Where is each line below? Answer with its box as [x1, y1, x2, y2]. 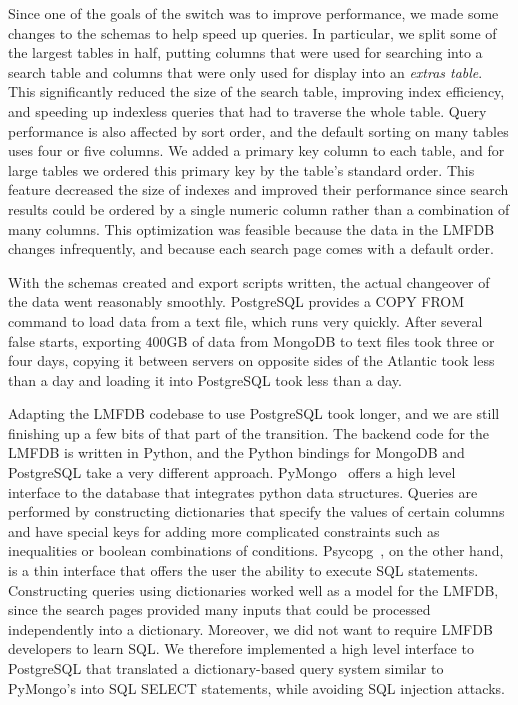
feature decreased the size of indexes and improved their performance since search [8, 179, 509, 200]
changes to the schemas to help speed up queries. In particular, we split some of [8, 22, 497, 43]
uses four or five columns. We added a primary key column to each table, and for [8, 140, 505, 161]
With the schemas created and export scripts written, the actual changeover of [8, 271, 490, 292]
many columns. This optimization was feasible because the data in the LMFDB [8, 218, 495, 239]
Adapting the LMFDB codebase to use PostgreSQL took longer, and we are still [8, 403, 500, 424]
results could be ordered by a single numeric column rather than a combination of [8, 198, 510, 219]
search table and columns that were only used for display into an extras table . [8, 61, 483, 82]
